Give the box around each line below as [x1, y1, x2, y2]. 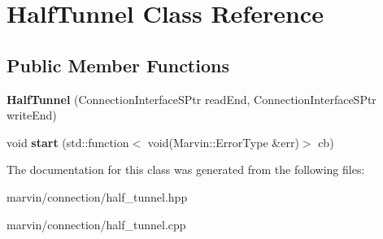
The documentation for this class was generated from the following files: [7, 161, 365, 178]
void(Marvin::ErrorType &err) [147, 133, 299, 150]
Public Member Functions [7, 52, 229, 77]
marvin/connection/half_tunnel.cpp [7, 215, 186, 232]
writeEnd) [7, 106, 57, 124]
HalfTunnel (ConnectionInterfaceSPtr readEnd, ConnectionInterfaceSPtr [7, 90, 376, 107]
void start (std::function [7, 133, 129, 150]
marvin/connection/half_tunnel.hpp [7, 188, 188, 205]
